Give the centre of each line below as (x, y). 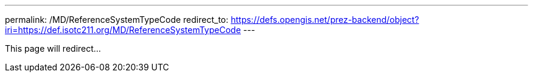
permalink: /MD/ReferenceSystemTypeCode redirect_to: (117, 20)
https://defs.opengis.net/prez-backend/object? (325, 20)
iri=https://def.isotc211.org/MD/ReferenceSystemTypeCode (123, 30)
